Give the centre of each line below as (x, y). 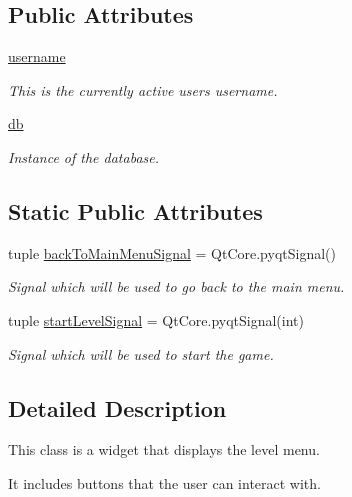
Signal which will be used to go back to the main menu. (176, 286)
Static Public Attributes (135, 210)
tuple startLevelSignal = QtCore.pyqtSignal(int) (156, 319)
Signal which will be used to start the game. (141, 353)
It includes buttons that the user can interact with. (164, 482)
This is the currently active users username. (143, 89)
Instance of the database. (84, 156)
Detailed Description (117, 407)
